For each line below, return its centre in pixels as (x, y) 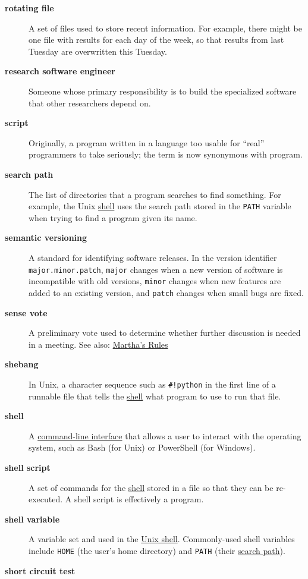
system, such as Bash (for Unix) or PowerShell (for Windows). (142, 447)
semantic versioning (46, 237)
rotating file (29, 8)
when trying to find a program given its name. (113, 217)
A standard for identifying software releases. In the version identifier (153, 257)
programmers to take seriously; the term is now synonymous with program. (166, 154)
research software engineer (60, 71)
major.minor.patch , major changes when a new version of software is (156, 269)
